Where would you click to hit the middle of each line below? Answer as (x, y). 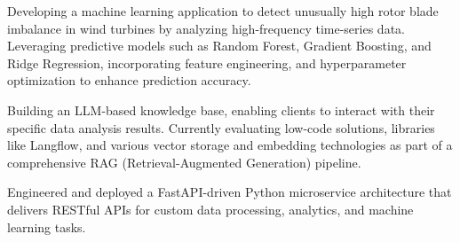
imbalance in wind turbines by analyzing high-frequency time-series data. (206, 28)
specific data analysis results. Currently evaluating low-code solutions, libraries (221, 127)
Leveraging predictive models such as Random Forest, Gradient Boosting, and (219, 46)
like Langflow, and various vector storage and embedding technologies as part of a (230, 145)
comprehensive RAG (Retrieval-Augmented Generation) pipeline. (184, 162)
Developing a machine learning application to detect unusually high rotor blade (223, 11)
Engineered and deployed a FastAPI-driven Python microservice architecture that (230, 192)
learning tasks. (47, 226)
